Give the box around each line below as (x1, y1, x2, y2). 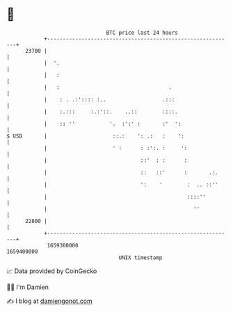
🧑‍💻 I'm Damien (6, 283, 49, 291)
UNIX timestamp (118, 254, 163, 261)
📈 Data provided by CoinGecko (6, 267, 97, 275)
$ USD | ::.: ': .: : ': (6, 132, 185, 140)
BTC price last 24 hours (106, 29, 178, 36)
